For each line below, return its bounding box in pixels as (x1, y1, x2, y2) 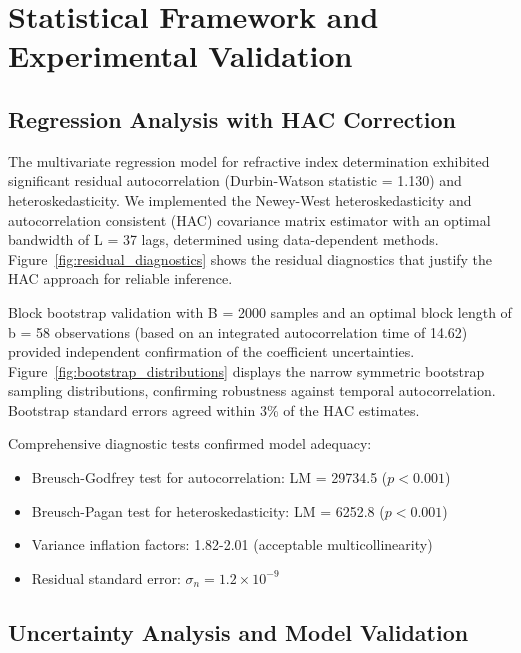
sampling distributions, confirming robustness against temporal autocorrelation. (8, 380, 496, 401)
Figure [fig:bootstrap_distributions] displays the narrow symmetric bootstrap (8, 360, 485, 381)
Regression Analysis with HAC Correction (8, 103, 457, 134)
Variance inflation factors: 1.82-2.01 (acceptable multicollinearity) (31, 534, 433, 555)
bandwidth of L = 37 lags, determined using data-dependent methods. (8, 229, 439, 250)
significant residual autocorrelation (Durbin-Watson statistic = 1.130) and (8, 170, 462, 191)
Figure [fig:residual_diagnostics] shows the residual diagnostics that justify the (8, 248, 493, 269)
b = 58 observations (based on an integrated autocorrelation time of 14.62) (8, 321, 468, 342)
